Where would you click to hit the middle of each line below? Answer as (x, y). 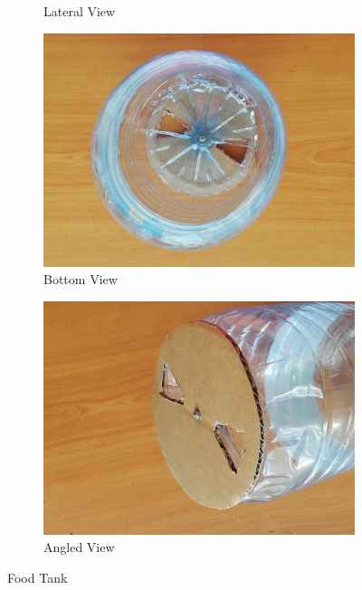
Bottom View (81, 279)
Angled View (79, 547)
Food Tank (38, 577)
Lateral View (80, 11)
